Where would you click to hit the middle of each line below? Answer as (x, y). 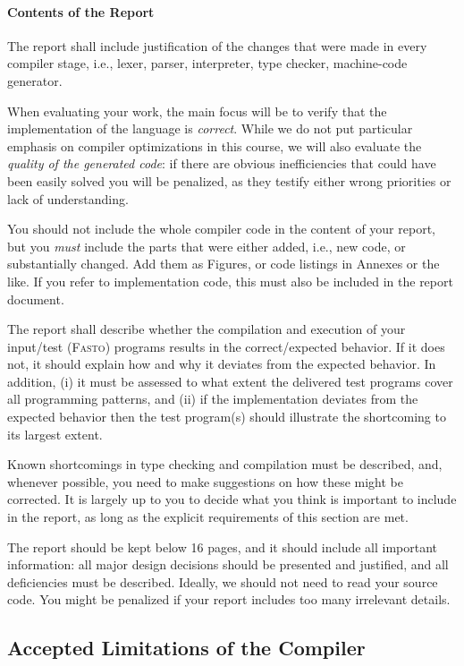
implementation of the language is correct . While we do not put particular (210, 128)
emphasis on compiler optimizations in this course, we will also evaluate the (215, 145)
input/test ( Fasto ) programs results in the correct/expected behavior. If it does (226, 346)
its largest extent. (55, 434)
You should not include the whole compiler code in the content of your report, (221, 229)
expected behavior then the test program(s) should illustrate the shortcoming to (227, 417)
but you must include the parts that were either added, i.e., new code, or (207, 246)
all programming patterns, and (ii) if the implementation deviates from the (213, 399)
